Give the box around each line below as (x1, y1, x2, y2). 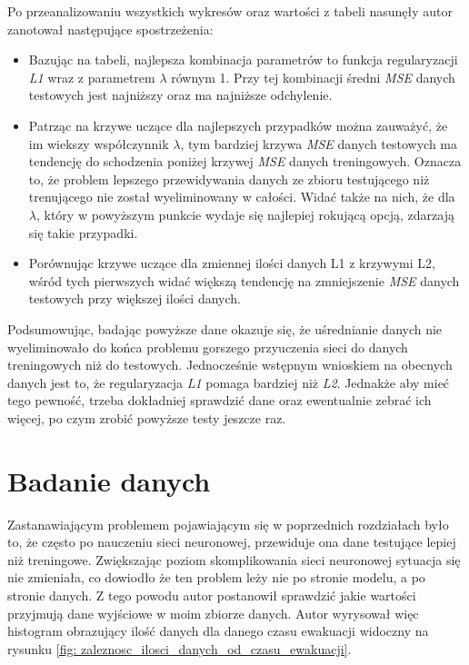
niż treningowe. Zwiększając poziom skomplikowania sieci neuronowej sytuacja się (7, 550, 461, 569)
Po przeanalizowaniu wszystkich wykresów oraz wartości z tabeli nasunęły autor (7, 2, 453, 20)
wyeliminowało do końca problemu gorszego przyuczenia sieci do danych (7, 337, 408, 356)
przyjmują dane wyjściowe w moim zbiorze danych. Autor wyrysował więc (7, 603, 419, 622)
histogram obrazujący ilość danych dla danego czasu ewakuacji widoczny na (7, 621, 429, 640)
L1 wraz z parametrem (28, 67, 155, 86)
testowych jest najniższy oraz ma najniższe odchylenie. (28, 85, 333, 104)
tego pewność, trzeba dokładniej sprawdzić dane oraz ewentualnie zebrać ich (7, 391, 432, 410)
